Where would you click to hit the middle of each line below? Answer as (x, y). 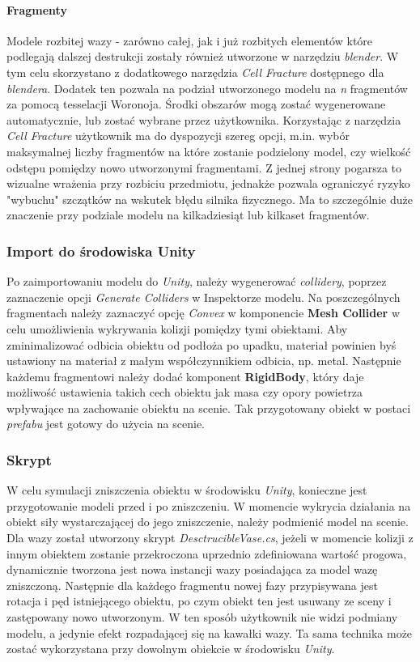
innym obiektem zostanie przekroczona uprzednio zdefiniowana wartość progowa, (207, 553)
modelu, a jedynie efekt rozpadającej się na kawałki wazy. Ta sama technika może (210, 632)
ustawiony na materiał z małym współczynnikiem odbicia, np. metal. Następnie (204, 361)
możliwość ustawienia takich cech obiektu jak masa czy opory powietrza (185, 392)
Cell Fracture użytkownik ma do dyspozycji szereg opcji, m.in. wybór (178, 136)
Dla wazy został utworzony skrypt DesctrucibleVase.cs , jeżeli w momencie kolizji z (210, 538)
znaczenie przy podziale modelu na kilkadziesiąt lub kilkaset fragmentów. (188, 215)
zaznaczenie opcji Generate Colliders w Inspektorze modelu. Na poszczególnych (204, 297)
